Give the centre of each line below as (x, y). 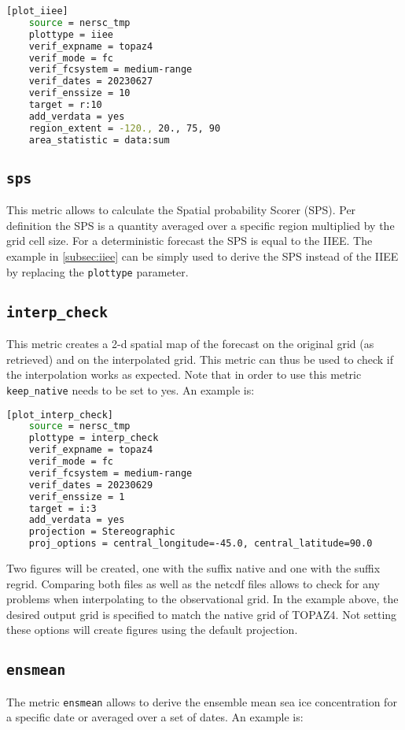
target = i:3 (63, 508)
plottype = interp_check (94, 438)
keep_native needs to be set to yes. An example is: (131, 389)
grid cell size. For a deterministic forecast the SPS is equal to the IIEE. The (190, 241)
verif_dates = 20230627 (91, 82)
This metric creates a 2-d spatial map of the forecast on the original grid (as (190, 344)
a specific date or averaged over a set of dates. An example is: (155, 717)
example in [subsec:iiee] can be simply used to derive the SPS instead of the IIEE (202, 256)
